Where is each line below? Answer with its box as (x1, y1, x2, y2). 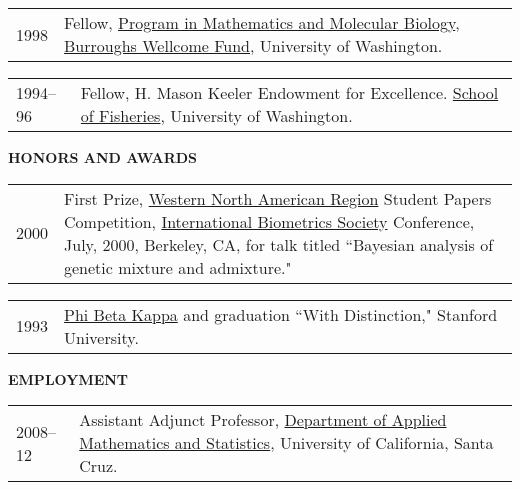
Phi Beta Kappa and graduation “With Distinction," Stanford (64, 302, 498, 326)
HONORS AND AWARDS (8, 147, 198, 167)
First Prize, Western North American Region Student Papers (64, 186, 492, 210)
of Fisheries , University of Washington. (80, 104, 353, 127)
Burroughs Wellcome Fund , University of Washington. (64, 34, 443, 57)
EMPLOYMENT (8, 368, 129, 389)
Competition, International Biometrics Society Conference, (64, 209, 475, 233)
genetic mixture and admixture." (64, 255, 292, 279)
